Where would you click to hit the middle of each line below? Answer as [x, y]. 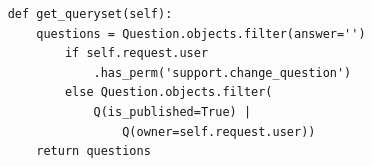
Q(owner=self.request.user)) [219, 131]
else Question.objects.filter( [168, 92]
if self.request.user [136, 53]
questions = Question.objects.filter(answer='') [201, 33]
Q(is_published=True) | [172, 111]
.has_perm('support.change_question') [222, 72]
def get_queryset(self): [90, 14]
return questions [93, 151]
